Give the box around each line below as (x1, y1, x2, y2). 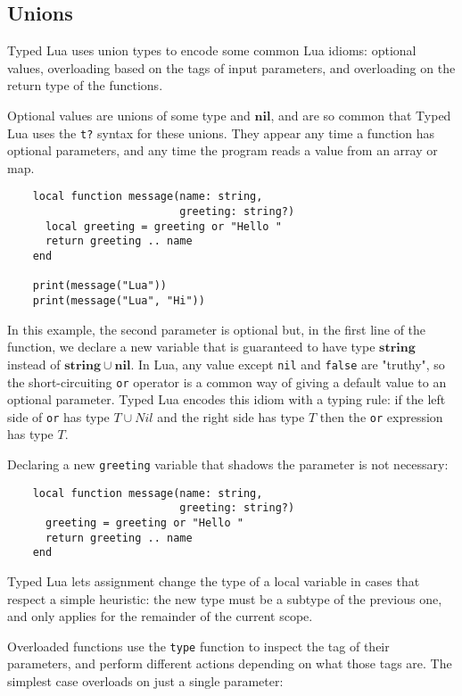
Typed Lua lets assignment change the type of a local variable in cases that (7, 571, 420, 590)
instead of (7, 354, 61, 373)
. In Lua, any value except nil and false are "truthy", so (130, 354, 445, 373)
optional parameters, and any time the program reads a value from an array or (7, 141, 438, 160)
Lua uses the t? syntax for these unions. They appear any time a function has (7, 123, 435, 142)
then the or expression (319, 407, 443, 426)
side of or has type (7, 407, 110, 426)
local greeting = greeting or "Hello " (45, 220, 282, 233)
